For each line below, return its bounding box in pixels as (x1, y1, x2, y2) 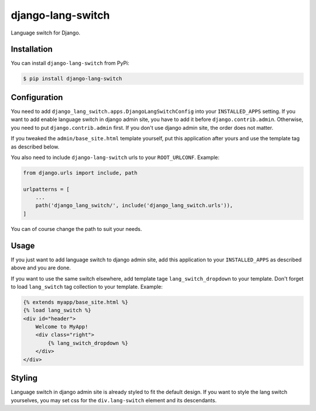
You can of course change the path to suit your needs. (11, 225, 143, 232)
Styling (11, 373, 38, 383)
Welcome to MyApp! (35, 323, 88, 330)
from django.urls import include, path (23, 170, 138, 176)
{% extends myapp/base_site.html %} (23, 299, 129, 305)
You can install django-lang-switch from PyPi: (11, 60, 130, 67)
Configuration (11, 92, 63, 102)
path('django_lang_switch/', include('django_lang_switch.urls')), (35, 202, 233, 209)
